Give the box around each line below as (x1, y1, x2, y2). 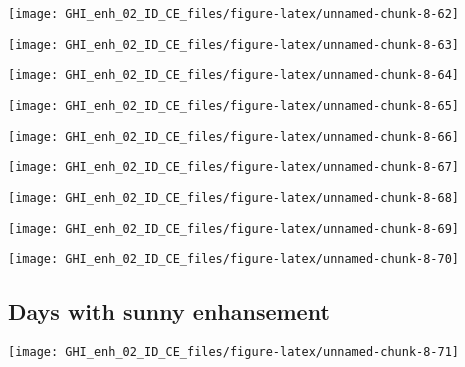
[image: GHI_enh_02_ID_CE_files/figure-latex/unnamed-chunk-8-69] (8, 221, 460, 236)
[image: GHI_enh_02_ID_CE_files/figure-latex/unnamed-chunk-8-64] (8, 68, 460, 83)
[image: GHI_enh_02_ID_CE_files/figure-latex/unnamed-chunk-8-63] (8, 37, 460, 52)
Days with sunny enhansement (8, 296, 330, 327)
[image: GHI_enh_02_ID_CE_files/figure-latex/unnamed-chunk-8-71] (8, 345, 460, 360)
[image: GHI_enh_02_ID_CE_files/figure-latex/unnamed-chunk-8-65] (8, 98, 460, 113)
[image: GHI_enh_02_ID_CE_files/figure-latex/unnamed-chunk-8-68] (8, 190, 460, 205)
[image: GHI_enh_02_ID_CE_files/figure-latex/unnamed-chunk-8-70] (8, 252, 460, 267)
